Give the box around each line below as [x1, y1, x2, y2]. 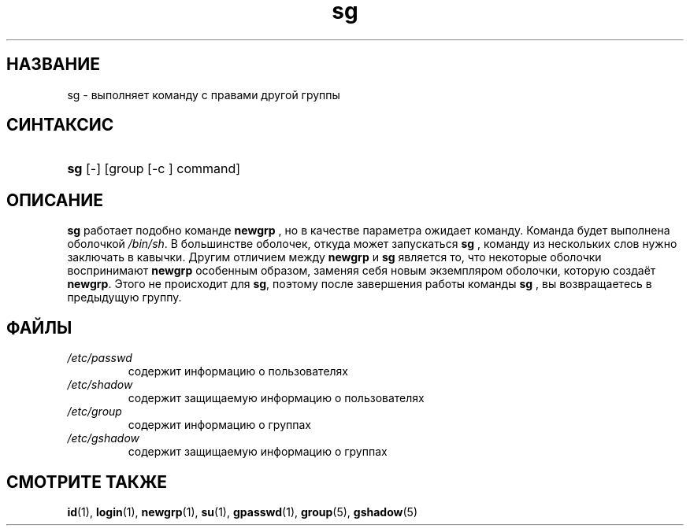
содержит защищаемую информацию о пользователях [128, 391, 425, 405]
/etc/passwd [67, 351, 132, 365]
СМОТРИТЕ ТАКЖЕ [6, 471, 168, 492]
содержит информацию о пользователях [128, 364, 349, 379]
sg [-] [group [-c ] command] [67, 161, 241, 177]
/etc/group [67, 405, 122, 419]
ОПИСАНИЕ [6, 190, 103, 210]
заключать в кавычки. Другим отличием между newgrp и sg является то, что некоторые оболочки [67, 250, 602, 264]
